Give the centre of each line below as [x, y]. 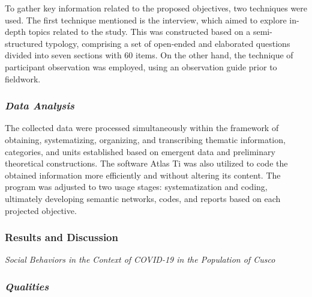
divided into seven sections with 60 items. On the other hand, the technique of [149, 55]
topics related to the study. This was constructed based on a [139, 32]
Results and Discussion [61, 237]
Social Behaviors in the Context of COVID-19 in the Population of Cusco [140, 259]
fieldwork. [23, 78]
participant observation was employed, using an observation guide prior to [141, 66]
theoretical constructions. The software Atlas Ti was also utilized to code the [146, 163]
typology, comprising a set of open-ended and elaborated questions [168, 43]
